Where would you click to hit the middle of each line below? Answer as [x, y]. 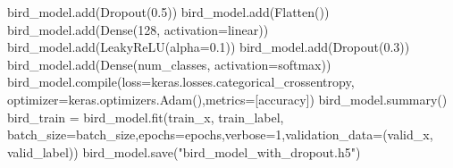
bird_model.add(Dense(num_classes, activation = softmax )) [169, 64]
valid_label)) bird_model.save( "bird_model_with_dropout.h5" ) [184, 151]
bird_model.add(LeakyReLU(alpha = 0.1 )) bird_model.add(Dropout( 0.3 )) [209, 47]
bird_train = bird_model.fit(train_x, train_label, [146, 117]
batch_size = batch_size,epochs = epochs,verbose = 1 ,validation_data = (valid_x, [220, 134]
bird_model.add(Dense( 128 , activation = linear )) [138, 29]
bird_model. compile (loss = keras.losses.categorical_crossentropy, [181, 82]
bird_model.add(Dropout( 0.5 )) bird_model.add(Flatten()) [168, 12]
